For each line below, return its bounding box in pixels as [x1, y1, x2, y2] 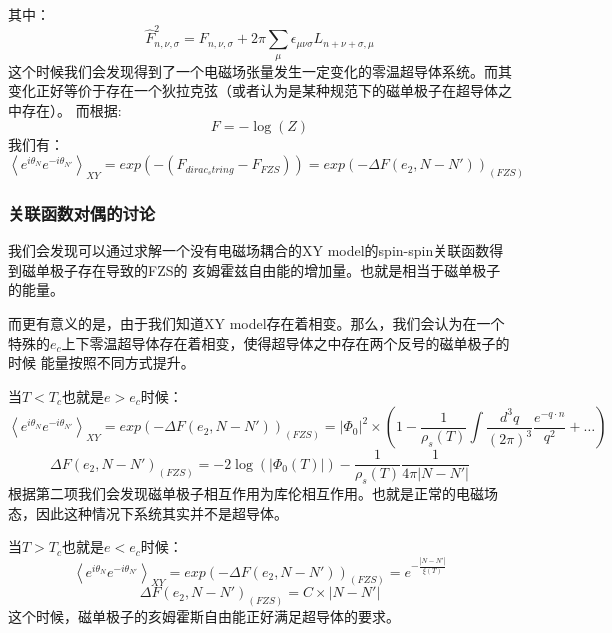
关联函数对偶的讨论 [8, 200, 156, 225]
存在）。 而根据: [21, 99, 122, 120]
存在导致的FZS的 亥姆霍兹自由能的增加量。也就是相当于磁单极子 [77, 259, 501, 280]
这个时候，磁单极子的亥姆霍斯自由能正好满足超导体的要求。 [8, 606, 400, 627]
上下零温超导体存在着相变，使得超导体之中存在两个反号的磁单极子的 [61, 332, 510, 353]
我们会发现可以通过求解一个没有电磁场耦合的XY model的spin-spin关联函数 [8, 240, 490, 261]
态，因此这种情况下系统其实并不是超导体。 [8, 502, 288, 523]
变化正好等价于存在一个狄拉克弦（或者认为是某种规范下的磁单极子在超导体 [8, 80, 498, 101]
